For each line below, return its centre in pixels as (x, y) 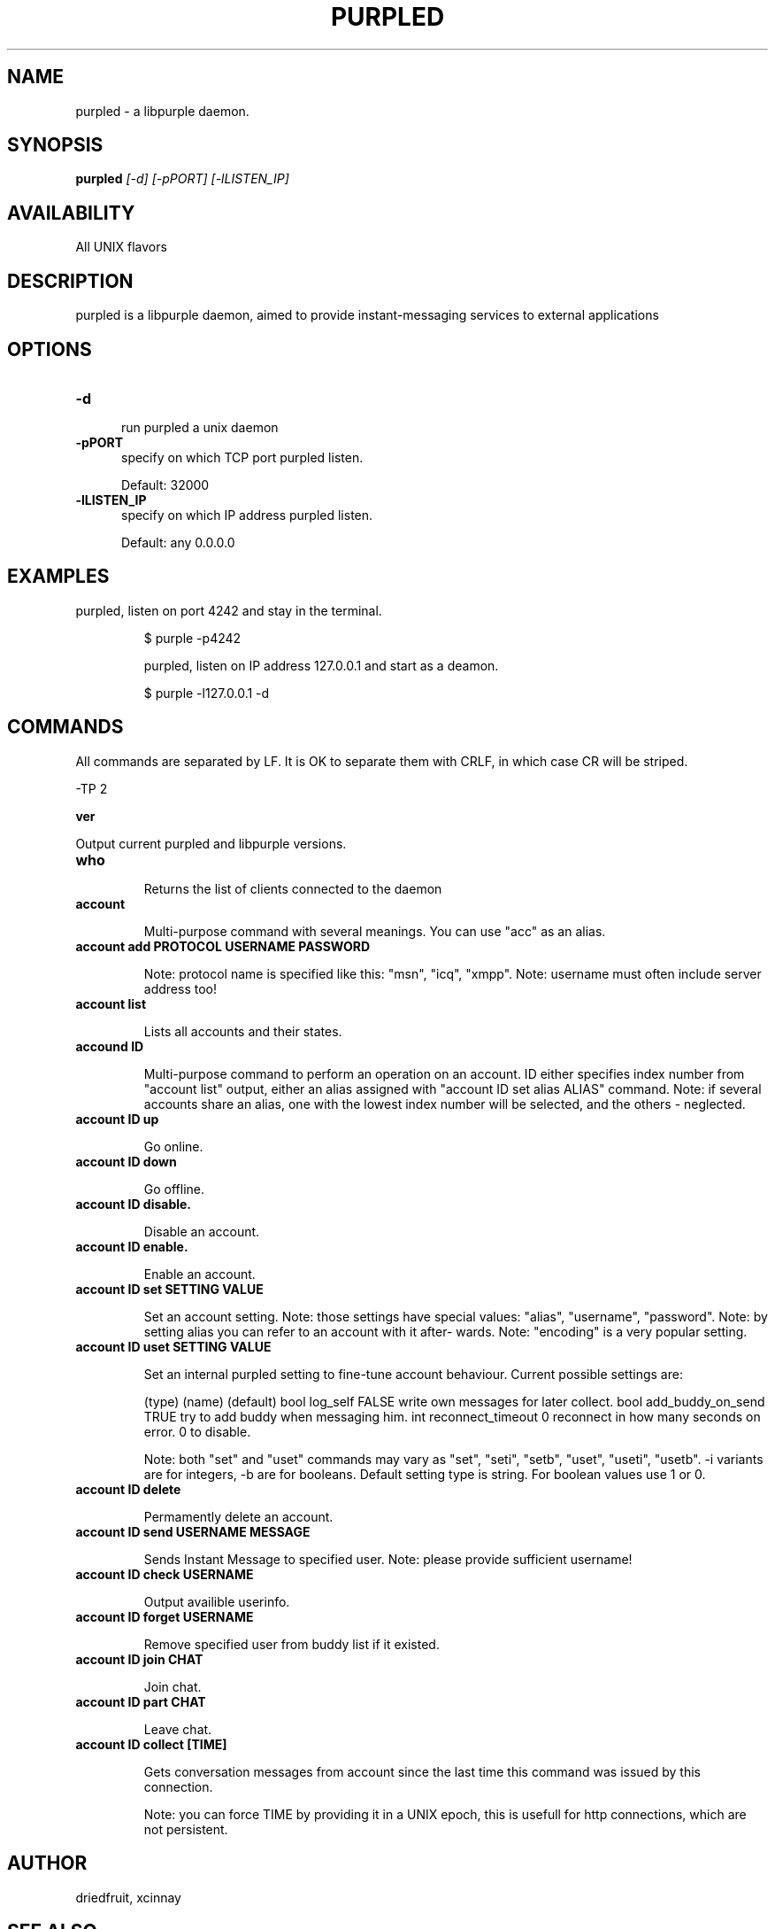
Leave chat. (178, 1729)
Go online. (173, 1146)
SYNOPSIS (55, 145)
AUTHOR (47, 1863)
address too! (180, 988)
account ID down (126, 1161)
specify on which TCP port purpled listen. (242, 457)
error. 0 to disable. (197, 1431)
